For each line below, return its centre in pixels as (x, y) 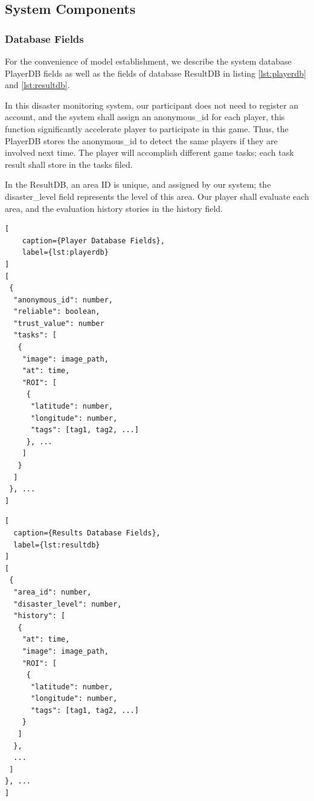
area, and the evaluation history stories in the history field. (114, 208)
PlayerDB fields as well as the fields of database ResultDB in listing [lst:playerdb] (155, 73)
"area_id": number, (53, 592)
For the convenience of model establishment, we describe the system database (148, 61)
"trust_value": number (59, 323)
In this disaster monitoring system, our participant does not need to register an (152, 105)
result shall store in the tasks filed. (69, 164)
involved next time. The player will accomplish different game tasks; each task (149, 152)
